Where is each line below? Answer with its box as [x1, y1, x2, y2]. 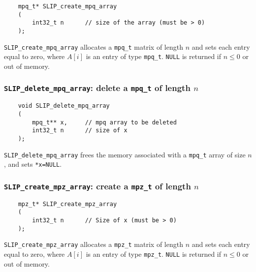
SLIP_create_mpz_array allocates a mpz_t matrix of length [4, 239, 183, 249]
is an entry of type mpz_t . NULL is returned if [86, 248, 222, 259]
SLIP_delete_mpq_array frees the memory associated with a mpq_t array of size [4, 149, 246, 159]
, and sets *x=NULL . [4, 159, 62, 169]
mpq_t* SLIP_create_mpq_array [18, 3, 117, 10]
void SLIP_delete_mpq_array [18, 102, 110, 110]
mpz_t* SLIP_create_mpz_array [18, 200, 117, 208]
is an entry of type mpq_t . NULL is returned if [86, 51, 222, 61]
